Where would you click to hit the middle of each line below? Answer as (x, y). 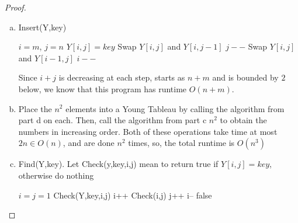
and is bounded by (245, 77)
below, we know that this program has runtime (103, 88)
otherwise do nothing (56, 175)
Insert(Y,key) (42, 27)
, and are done (89, 143)
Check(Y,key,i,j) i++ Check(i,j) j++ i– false (133, 195)
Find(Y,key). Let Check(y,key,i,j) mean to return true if (118, 164)
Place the (35, 108)
